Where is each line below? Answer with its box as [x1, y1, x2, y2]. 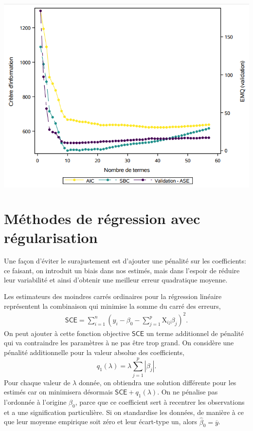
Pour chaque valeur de [4, 377, 71, 387]
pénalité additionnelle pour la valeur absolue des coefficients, [4, 347, 184, 357]
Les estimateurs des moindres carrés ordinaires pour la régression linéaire [4, 291, 222, 301]
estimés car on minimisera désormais [4, 387, 113, 397]
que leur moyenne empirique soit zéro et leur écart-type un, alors [4, 416, 198, 427]
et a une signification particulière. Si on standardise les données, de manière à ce [4, 407, 244, 417]
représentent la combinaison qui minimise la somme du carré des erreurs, [4, 300, 221, 311]
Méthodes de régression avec [4, 208, 200, 228]
